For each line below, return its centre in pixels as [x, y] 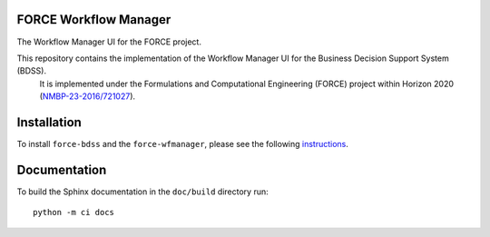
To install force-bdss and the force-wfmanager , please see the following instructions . [183, 143]
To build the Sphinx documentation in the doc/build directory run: [142, 192]
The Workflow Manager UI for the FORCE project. [109, 42]
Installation [49, 122]
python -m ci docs [74, 212]
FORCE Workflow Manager [94, 20]
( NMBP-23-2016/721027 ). [88, 96]
